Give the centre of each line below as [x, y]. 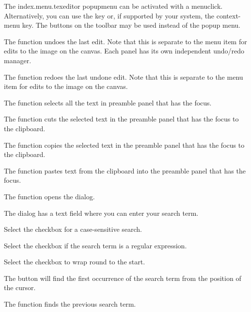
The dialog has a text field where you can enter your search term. [101, 213]
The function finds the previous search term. [70, 304]
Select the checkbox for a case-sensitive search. [73, 229]
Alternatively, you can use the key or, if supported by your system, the [109, 15]
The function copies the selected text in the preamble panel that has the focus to [124, 145]
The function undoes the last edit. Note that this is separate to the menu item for [125, 41]
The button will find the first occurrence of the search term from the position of [123, 278]
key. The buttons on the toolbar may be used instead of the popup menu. [131, 25]
